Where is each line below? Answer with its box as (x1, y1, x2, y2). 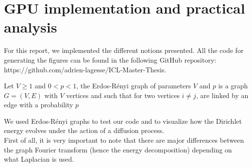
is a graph (218, 81, 248, 91)
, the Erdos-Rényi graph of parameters (76, 81, 191, 91)
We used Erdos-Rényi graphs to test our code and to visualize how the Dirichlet (4, 116, 242, 126)
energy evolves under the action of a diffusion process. (4, 125, 165, 135)
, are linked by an (196, 90, 249, 100)
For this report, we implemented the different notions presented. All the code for (4, 45, 244, 55)
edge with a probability (4, 100, 73, 110)
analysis (4, 17, 57, 37)
